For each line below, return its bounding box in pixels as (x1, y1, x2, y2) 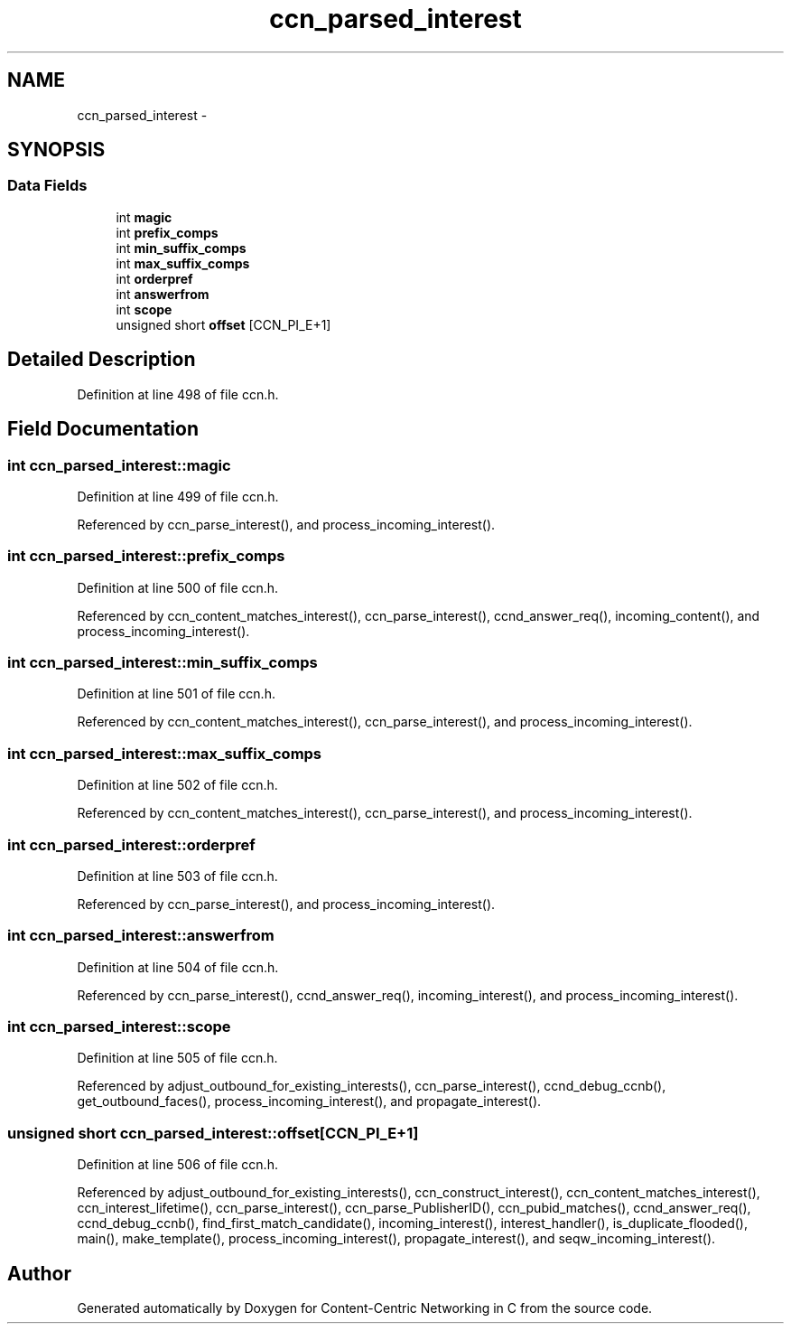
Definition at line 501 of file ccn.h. (77, 686, 275, 702)
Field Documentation (7, 417, 199, 441)
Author (7, 1261, 71, 1285)
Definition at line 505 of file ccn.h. (77, 1050, 278, 1066)
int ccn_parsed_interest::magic (7, 455, 231, 474)
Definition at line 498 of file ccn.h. (77, 386, 279, 402)
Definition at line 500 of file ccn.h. (77, 579, 279, 595)
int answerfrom (116, 286, 209, 302)
